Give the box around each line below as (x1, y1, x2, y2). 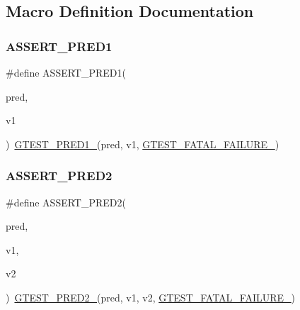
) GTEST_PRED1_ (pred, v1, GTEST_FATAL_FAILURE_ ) (6, 136, 279, 151)
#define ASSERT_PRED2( (6, 194, 126, 209)
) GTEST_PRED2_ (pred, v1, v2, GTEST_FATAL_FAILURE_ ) (6, 289, 296, 304)
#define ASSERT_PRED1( (6, 65, 126, 79)
